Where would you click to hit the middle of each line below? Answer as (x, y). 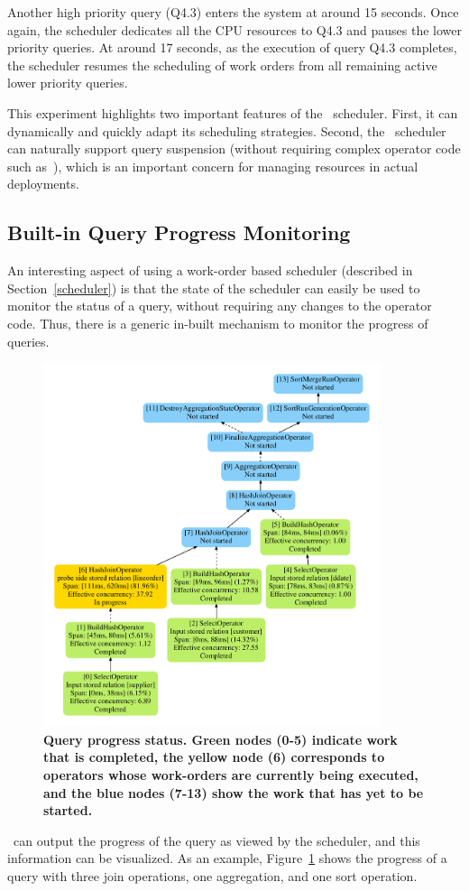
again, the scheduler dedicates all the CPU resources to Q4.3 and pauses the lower (234, 29)
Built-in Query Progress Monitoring (179, 232)
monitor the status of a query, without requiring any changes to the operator (220, 306)
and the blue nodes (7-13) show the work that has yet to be (234, 792)
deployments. (43, 184)
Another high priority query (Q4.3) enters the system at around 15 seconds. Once (233, 12)
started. (68, 810)
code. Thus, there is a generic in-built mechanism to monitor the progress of (218, 323)
